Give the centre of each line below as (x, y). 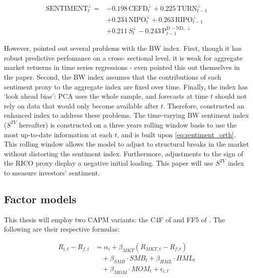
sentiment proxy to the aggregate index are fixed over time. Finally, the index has (126, 86)
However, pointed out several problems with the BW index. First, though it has (123, 48)
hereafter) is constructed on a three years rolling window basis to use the (128, 124)
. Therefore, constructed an (204, 105)
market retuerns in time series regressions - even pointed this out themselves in (122, 67)
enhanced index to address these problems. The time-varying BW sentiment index (126, 115)
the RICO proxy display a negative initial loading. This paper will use (109, 163)
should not (231, 96)
